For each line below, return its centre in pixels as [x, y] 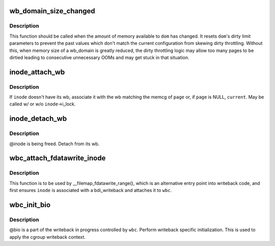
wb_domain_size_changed [52, 11]
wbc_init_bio [30, 205]
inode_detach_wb [38, 119]
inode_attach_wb [37, 72]
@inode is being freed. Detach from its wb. [54, 144]
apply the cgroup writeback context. [48, 237]
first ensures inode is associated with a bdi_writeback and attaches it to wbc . [91, 190]
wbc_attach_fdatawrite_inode [58, 158]
